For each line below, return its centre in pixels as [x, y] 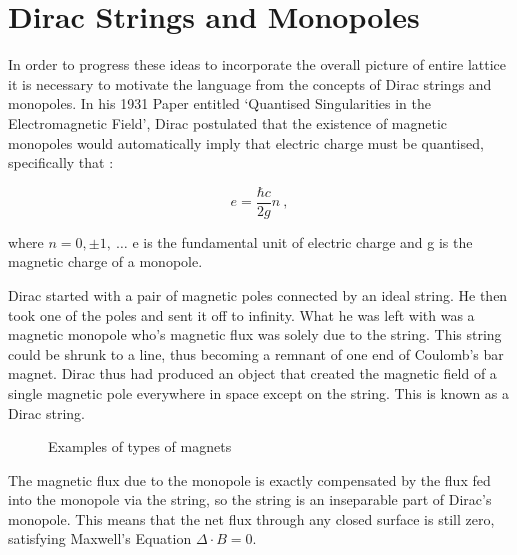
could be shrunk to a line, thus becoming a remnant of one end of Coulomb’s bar [256, 353]
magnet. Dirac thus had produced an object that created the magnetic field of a [252, 373]
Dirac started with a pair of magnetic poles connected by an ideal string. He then [258, 294]
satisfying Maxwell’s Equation [100, 538]
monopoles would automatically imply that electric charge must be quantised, [246, 142]
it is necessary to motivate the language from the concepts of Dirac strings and [250, 83]
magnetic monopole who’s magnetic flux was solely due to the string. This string [255, 334]
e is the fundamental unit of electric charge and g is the [302, 241]
